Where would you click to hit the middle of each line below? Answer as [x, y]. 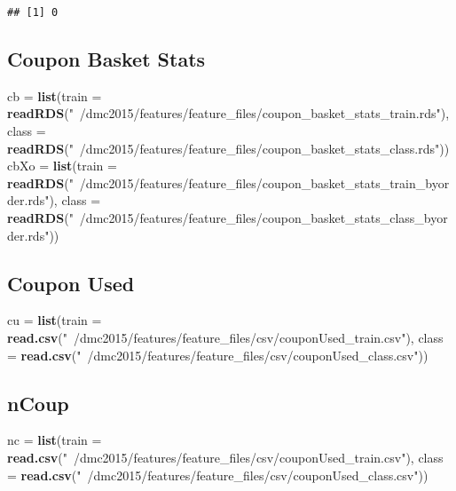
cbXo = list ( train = [62, 166]
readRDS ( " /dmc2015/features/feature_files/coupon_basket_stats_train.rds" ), [228, 113]
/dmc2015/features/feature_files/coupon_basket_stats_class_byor [263, 218]
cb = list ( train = [55, 95]
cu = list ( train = [55, 320]
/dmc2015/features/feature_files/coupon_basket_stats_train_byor [264, 182]
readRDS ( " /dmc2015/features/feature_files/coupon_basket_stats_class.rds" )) [228, 148]
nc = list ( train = [55, 440]
